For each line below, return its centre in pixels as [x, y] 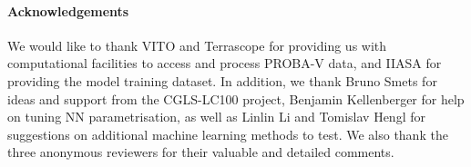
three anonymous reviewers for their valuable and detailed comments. [201, 152]
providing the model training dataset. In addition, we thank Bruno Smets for [222, 80]
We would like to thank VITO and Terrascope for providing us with [197, 45]
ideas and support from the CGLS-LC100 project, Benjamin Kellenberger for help [236, 98]
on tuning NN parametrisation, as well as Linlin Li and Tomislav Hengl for [216, 117]
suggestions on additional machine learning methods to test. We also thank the [228, 134]
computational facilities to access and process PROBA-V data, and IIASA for [225, 63]
